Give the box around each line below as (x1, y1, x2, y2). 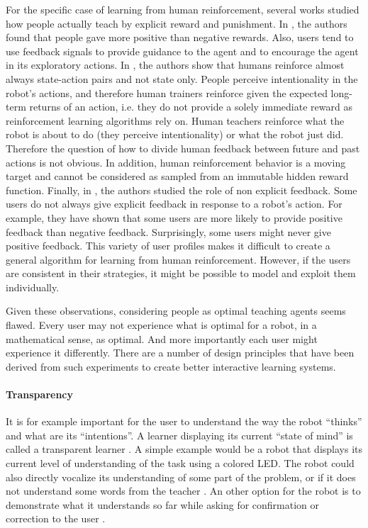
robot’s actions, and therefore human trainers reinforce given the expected (6, 85, 328, 100)
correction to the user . (6, 511, 106, 526)
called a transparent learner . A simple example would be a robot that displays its (6, 442, 363, 456)
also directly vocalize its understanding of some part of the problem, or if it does (6, 469, 356, 484)
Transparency (6, 387, 74, 402)
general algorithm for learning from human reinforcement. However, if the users (6, 252, 351, 266)
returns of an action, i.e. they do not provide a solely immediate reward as (29, 99, 352, 114)
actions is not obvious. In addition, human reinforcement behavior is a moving (6, 155, 346, 169)
